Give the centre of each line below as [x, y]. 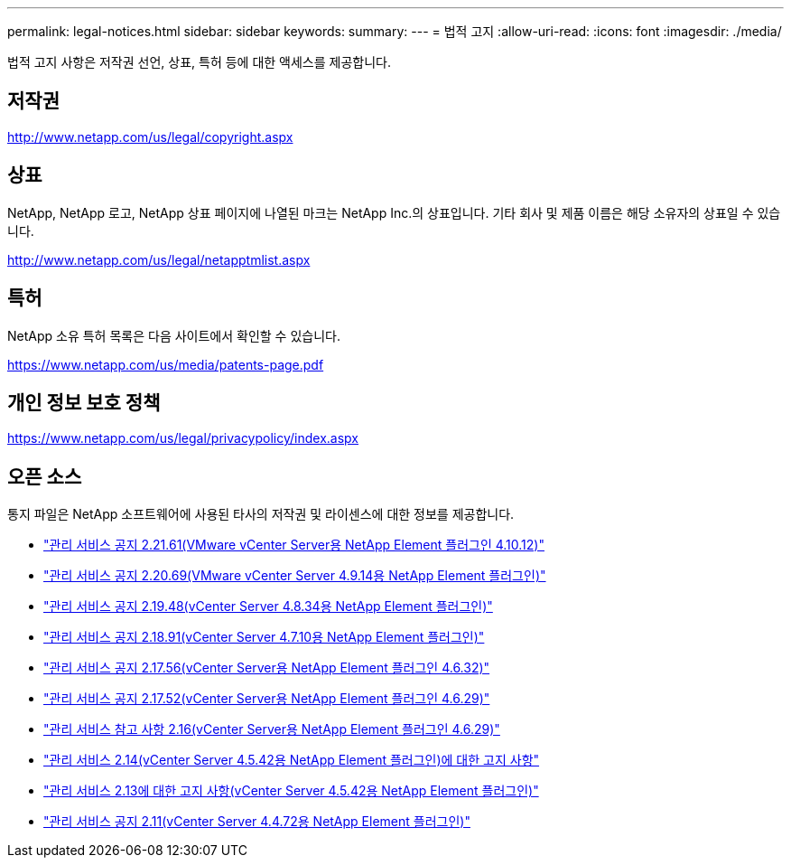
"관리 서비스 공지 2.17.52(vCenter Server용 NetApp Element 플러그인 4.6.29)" [267, 699]
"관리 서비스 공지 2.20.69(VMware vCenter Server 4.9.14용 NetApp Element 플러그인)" [295, 576]
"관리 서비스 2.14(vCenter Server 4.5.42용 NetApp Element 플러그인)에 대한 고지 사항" [292, 760]
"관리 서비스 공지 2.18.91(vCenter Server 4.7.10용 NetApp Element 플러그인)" [264, 637]
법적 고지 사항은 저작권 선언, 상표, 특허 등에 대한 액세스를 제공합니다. [199, 62]
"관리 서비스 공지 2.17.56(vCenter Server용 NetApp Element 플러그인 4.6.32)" [267, 668]
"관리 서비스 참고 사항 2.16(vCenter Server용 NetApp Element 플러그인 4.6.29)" [272, 729]
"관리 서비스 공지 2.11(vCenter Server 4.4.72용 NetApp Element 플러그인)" [257, 822]
